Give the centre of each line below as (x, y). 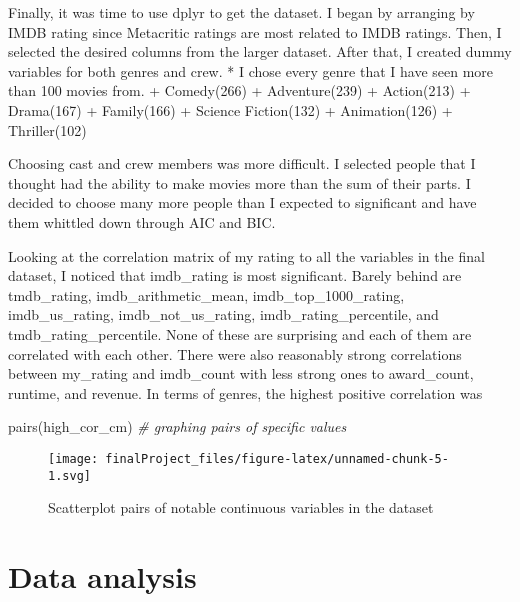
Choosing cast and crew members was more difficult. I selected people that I (242, 163)
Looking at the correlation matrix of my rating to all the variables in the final (246, 255)
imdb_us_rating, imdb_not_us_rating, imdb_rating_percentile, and (223, 314)
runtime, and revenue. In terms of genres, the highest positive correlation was (245, 392)
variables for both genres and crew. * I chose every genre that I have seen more (251, 70)
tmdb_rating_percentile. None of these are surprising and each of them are (240, 333)
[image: (73, 458)
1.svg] (69, 475)
